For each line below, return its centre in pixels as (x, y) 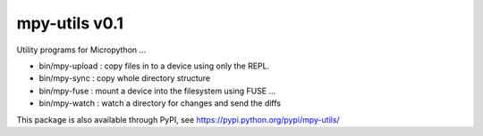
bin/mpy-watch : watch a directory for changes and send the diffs (160, 103)
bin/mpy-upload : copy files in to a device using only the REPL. (154, 66)
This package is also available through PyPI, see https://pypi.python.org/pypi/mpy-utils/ (178, 119)
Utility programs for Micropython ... (81, 50)
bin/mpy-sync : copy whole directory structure (125, 78)
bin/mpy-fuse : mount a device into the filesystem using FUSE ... (157, 91)
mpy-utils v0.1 (70, 23)
